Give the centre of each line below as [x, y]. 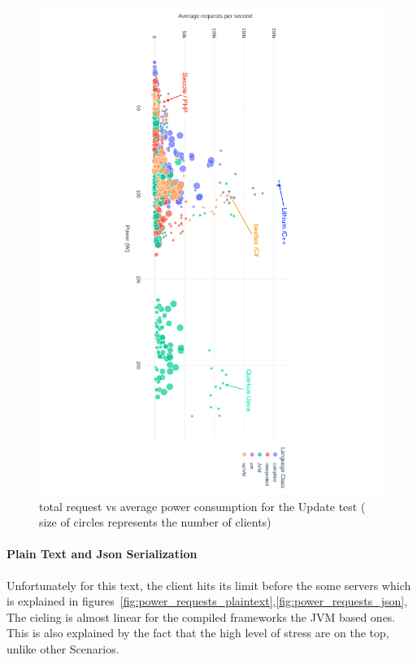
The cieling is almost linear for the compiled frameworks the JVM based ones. [201, 616]
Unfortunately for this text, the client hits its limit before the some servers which [209, 585]
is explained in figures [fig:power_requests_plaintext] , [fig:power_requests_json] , [207, 601]
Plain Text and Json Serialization [102, 554]
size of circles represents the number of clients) [155, 522]
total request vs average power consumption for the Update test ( [202, 506]
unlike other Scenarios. [63, 648]
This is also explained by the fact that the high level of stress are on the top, [198, 633]
